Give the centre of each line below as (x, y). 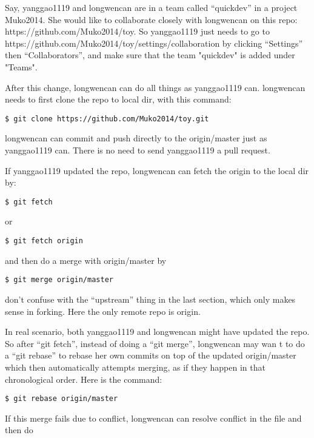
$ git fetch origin (44, 241)
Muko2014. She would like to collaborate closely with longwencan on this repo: (151, 19)
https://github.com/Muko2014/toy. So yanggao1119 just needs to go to (137, 31)
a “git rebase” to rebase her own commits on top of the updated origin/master (151, 355)
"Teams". (21, 66)
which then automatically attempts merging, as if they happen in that (135, 367)
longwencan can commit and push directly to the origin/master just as (136, 138)
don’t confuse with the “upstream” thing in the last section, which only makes (150, 299)
